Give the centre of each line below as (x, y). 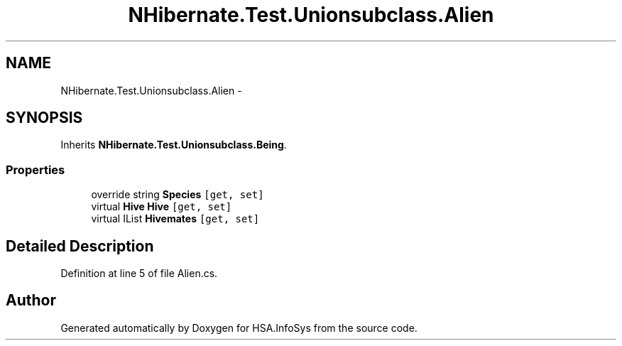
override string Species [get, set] (178, 195)
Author (31, 301)
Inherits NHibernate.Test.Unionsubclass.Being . (174, 145)
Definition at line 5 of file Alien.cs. (139, 274)
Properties (36, 169)
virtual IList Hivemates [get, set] (175, 219)
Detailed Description (80, 246)
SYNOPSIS (44, 118)
